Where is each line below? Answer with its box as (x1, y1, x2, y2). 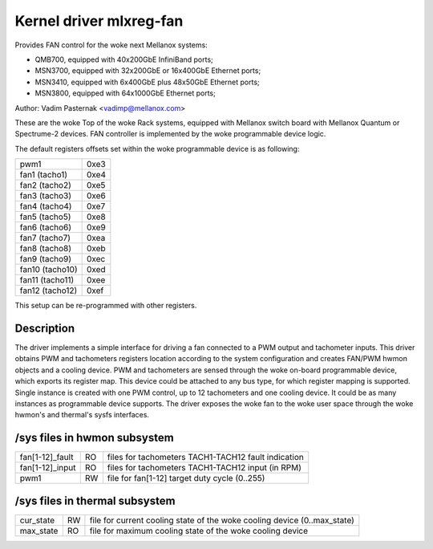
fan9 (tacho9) (19, 254, 72, 265)
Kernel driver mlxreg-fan (14, 12, 184, 30)
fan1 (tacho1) (19, 169, 68, 181)
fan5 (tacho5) (19, 211, 71, 222)
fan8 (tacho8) (19, 243, 72, 254)
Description (14, 321, 75, 335)
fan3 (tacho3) (19, 190, 72, 201)
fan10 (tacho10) (19, 264, 78, 275)
